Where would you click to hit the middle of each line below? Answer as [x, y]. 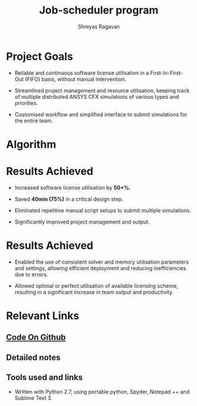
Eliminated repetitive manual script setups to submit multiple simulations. [103, 210]
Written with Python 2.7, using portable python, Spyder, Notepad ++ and [102, 391]
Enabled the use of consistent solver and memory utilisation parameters [102, 262]
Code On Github [36, 337]
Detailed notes [33, 357]
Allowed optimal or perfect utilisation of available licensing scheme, [96, 285]
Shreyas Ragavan [99, 26]
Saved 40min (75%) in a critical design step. [69, 199]
